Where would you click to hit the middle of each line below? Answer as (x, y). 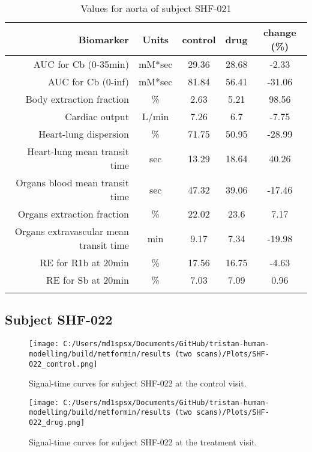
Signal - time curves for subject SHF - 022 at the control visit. (138, 383)
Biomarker (103, 39)
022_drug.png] (57, 423)
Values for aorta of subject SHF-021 (156, 8)
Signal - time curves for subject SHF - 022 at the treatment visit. (143, 441)
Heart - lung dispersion (84, 134)
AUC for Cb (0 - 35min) (81, 64)
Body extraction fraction (77, 99)
